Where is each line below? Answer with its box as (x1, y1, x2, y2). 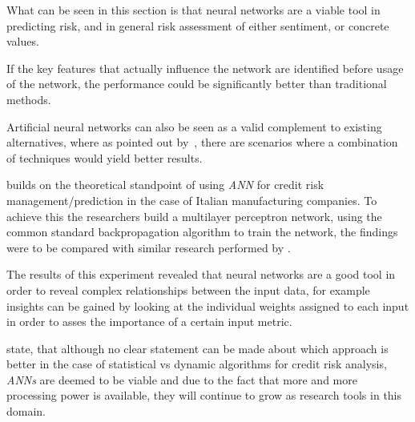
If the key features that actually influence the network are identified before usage (6, 59, 404, 76)
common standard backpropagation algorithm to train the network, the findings (6, 223, 398, 240)
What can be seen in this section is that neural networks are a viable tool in (6, 2, 381, 18)
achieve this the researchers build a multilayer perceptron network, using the (6, 207, 382, 224)
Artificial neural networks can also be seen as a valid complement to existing (6, 118, 382, 135)
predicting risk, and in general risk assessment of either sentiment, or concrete (6, 17, 389, 34)
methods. (6, 90, 51, 107)
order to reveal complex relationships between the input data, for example (6, 281, 370, 298)
